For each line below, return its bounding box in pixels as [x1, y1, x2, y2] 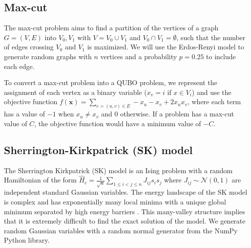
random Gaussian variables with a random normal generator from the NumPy [4, 225, 238, 235]
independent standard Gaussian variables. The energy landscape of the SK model [4, 187, 248, 197]
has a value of [4, 109, 45, 119]
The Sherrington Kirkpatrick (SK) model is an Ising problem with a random [4, 165, 233, 175]
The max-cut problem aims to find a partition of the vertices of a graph [4, 23, 219, 33]
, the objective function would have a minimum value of [34, 118, 201, 128]
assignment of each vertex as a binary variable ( [4, 87, 147, 97]
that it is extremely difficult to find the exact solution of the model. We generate [4, 216, 246, 226]
